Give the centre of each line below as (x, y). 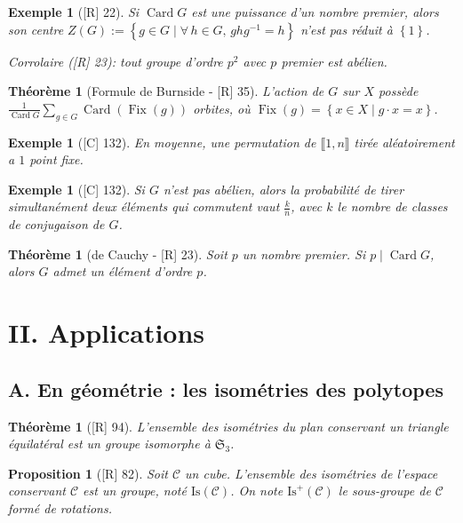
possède (399, 91)
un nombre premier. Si (304, 254)
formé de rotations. (60, 507)
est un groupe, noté (135, 491)
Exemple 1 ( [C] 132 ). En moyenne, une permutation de (162, 142)
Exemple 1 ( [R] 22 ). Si (74, 12)
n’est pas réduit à (347, 29)
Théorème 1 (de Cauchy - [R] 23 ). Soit (118, 254)
